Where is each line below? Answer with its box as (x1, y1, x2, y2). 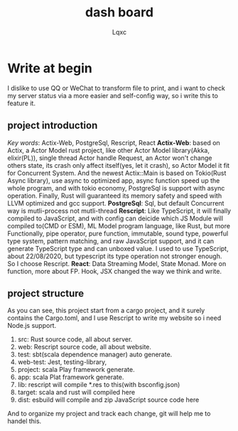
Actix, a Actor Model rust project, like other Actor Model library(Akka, (7, 146, 210, 154)
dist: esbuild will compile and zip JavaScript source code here (17, 395, 200, 404)
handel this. (7, 417, 42, 425)
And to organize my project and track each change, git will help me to (7, 410, 211, 418)
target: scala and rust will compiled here (17, 388, 136, 397)
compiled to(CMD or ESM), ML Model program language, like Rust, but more (7, 221, 231, 230)
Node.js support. (7, 321, 57, 330)
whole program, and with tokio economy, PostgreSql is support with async (7, 183, 225, 192)
